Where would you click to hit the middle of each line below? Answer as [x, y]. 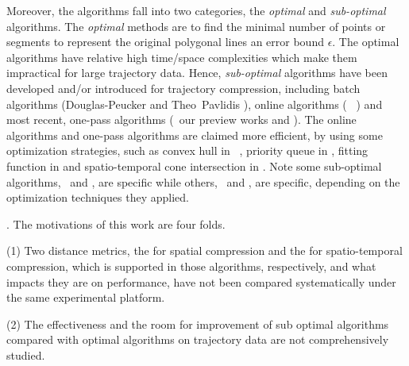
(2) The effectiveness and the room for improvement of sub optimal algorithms [198, 324]
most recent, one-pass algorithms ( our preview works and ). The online [181, 119]
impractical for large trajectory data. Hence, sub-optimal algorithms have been [197, 73]
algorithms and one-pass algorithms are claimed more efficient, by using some [195, 135]
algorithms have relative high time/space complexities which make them [182, 57]
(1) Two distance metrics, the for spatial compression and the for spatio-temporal [204, 250]
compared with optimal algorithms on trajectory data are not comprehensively [198, 339]
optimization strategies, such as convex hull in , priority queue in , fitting [187, 150]
